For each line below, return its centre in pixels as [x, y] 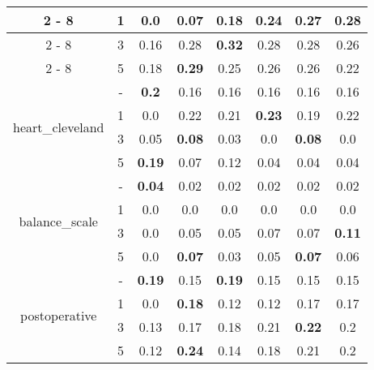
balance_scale [58, 221]
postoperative [59, 315]
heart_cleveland [59, 127]
